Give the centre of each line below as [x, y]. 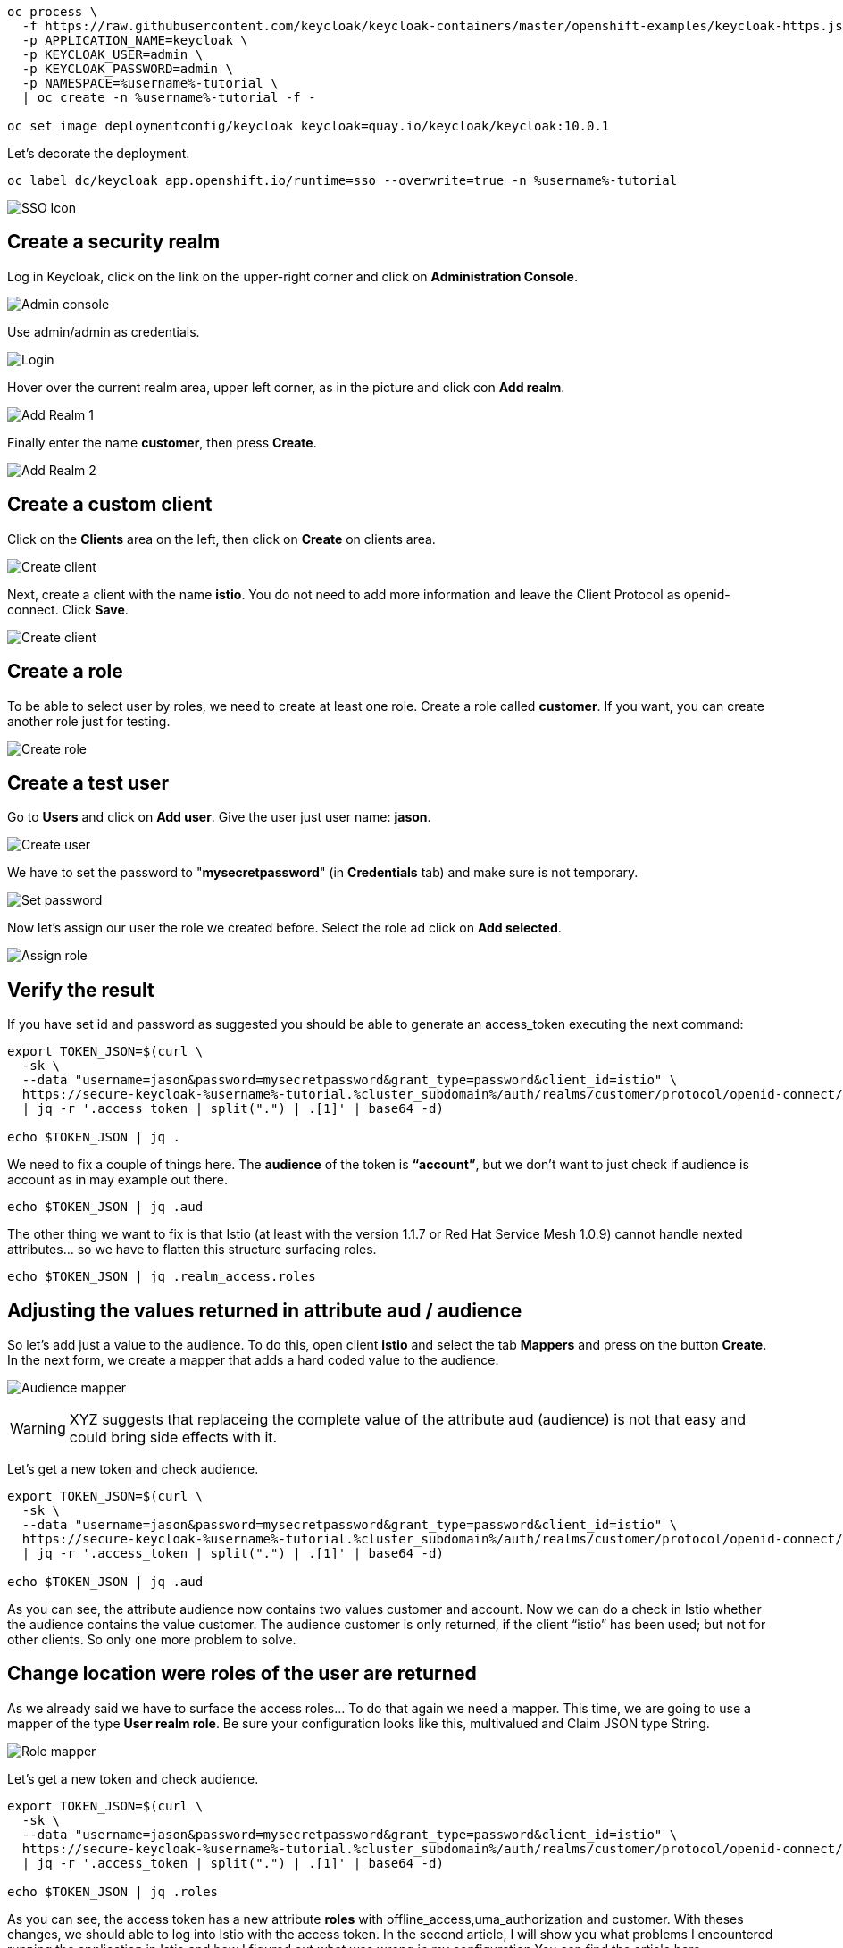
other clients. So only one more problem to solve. [152, 1640]
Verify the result [81, 990]
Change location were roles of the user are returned [242, 1674]
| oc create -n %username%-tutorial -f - [169, 97]
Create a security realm [114, 242]
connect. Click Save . [68, 609]
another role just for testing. [89, 721]
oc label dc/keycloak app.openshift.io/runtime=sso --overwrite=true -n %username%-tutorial [342, 180]
